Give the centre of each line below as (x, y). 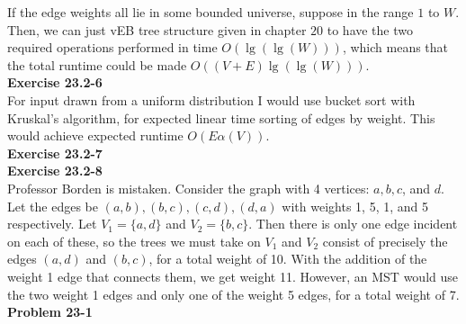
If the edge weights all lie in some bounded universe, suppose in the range (211, 12)
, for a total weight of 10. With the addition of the (288, 259)
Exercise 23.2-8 (55, 171)
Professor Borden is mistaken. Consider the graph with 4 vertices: (188, 188)
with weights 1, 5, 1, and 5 (355, 206)
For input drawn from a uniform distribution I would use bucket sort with (211, 99)
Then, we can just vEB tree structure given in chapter (157, 29)
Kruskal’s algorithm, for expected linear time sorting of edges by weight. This (221, 117)
